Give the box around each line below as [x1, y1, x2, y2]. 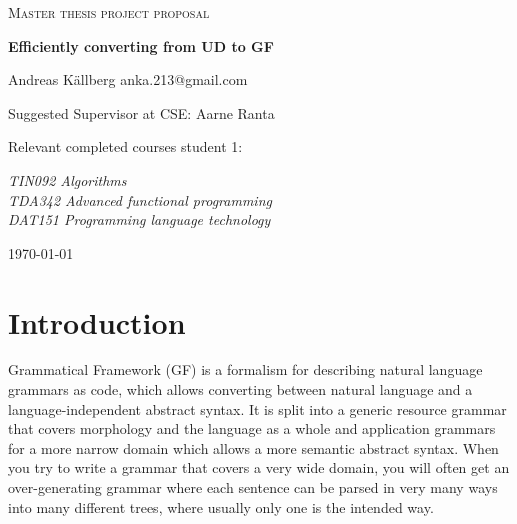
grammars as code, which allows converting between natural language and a [8, 379, 473, 400]
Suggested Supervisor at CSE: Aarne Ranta [8, 102, 275, 123]
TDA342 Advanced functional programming [8, 189, 272, 210]
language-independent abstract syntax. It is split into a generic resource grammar [8, 398, 507, 419]
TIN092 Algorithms [8, 169, 127, 190]
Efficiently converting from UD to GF [8, 35, 274, 56]
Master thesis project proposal [8, 2, 210, 22]
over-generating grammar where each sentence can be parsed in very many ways [8, 477, 498, 498]
